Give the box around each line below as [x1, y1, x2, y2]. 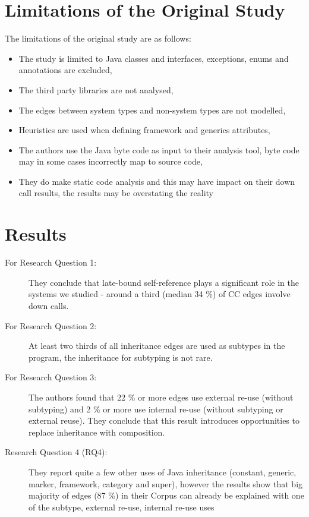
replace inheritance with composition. [29, 425, 165, 438]
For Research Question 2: [5, 319, 97, 332]
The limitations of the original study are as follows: [5, 32, 191, 45]
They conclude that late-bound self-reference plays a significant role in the [29, 276, 299, 288]
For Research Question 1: [5, 256, 97, 269]
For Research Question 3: [5, 371, 97, 383]
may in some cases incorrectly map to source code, [18, 155, 203, 168]
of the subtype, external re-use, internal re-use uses [29, 500, 215, 513]
